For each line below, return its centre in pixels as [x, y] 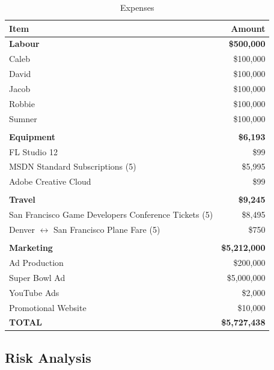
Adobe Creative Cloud [50, 181]
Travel [22, 199]
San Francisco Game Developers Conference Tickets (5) [111, 214]
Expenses [137, 7]
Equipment [32, 136]
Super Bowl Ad [37, 277]
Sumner [23, 118]
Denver [22, 230]
